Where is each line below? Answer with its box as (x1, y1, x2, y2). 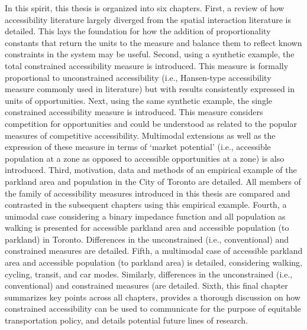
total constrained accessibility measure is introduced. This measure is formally (5, 59, 289, 71)
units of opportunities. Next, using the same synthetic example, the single (5, 94, 273, 106)
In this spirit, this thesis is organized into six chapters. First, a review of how (5, 2, 285, 14)
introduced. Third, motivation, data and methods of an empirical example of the (5, 164, 297, 176)
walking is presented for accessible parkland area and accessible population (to (5, 221, 289, 234)
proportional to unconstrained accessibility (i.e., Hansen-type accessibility (5, 71, 272, 83)
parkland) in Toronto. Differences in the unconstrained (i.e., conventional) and (5, 233, 289, 245)
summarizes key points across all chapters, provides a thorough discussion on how (5, 290, 300, 303)
